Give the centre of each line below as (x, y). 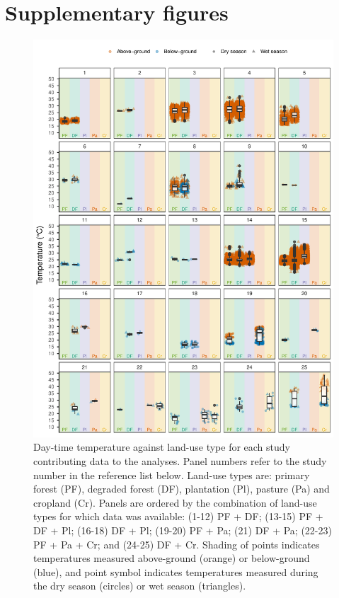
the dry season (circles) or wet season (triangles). (140, 586)
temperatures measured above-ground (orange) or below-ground (172, 558)
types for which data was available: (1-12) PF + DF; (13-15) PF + (178, 516)
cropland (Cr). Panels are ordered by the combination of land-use (175, 502)
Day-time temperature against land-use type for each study (162, 447)
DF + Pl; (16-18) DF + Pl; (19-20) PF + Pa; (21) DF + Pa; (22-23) (183, 530)
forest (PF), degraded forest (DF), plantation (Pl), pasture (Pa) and (182, 489)
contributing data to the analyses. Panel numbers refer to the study (180, 460)
